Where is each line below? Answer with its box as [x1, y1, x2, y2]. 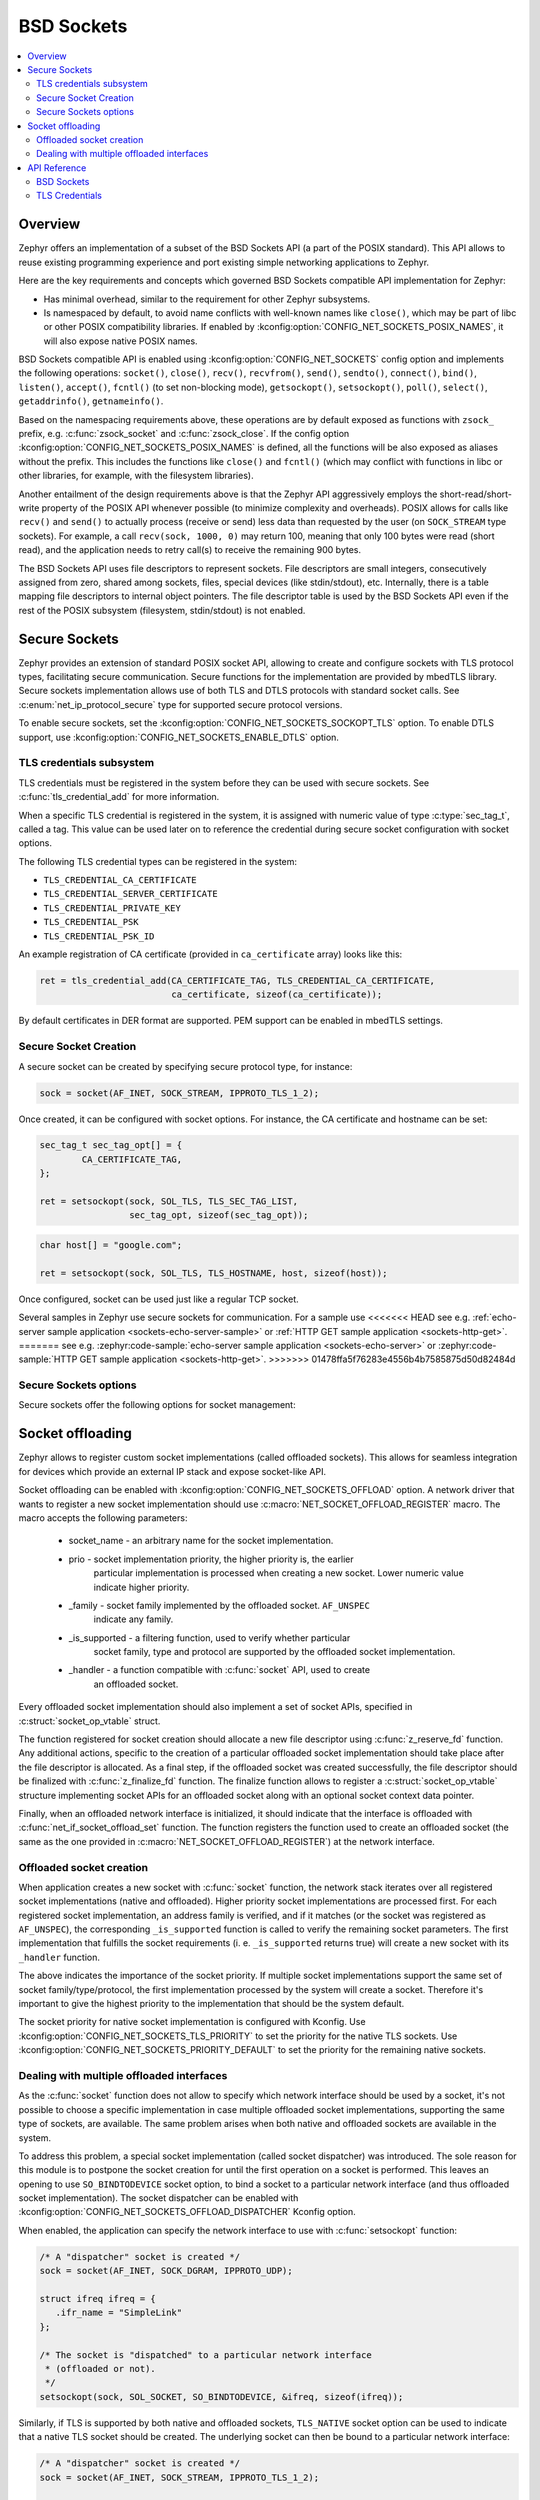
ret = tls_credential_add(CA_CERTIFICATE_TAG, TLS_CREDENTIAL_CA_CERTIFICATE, [39, 975, 435, 987]
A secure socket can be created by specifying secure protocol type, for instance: [18, 1060, 353, 1072]
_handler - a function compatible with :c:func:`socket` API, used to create [68, 1664, 370, 1676]
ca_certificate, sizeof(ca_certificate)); [171, 989, 383, 1000]
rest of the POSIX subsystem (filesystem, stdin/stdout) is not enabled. [18, 604, 306, 616]
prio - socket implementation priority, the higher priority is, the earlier [68, 1553, 354, 1565]
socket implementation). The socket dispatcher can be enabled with [18, 2192, 299, 2204]
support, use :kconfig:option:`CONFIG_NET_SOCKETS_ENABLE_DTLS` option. [18, 731, 340, 743]
